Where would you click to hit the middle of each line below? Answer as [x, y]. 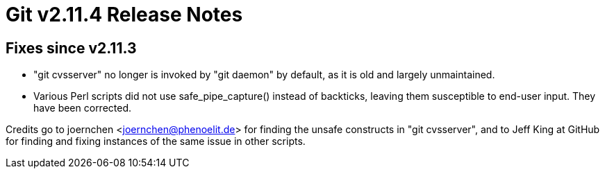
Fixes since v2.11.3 [71, 48]
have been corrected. [83, 108]
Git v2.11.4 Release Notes [124, 15]
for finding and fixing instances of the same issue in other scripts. [156, 141]
